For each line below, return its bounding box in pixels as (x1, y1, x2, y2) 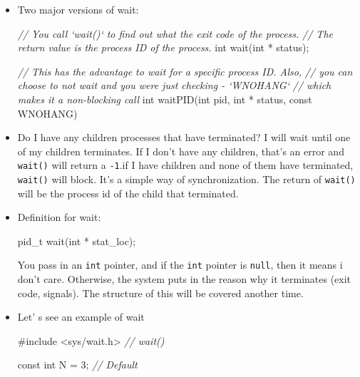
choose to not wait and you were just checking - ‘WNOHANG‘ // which (17, 78, 331, 93)
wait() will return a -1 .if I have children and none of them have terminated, (17, 157, 354, 172)
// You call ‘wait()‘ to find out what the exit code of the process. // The (17, 26, 333, 41)
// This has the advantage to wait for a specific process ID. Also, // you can (17, 63, 353, 78)
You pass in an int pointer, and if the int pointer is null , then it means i (17, 257, 343, 272)
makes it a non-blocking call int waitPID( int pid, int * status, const (17, 91, 312, 106)
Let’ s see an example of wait (17, 309, 145, 324)
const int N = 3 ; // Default (17, 357, 138, 372)
